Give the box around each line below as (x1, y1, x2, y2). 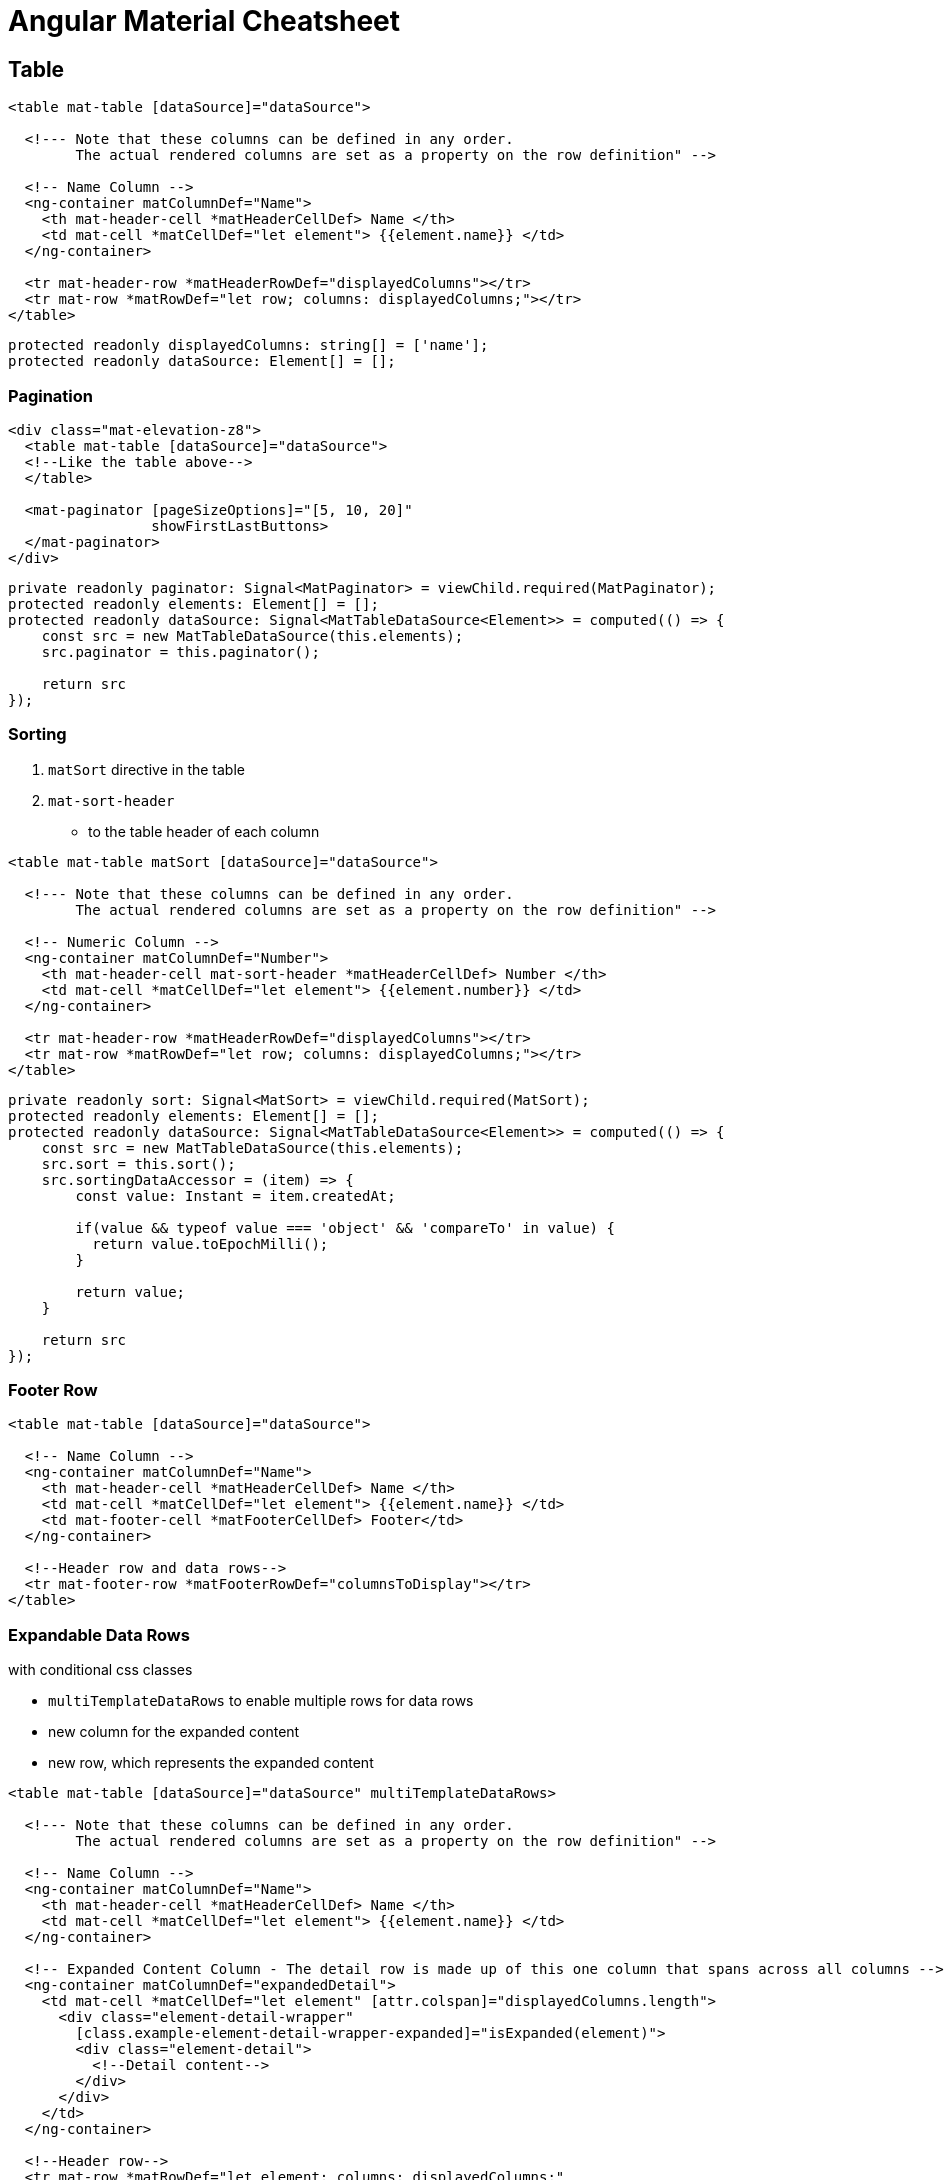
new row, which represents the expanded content (48, 1754, 374, 1772)
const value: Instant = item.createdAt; (75, 1187, 396, 1204)
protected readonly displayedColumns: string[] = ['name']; (8, 337, 489, 354)
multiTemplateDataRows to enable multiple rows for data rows (48, 1692, 474, 1710)
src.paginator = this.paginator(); (41, 643, 320, 660)
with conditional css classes (8, 1661, 193, 1679)
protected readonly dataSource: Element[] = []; (8, 353, 396, 370)
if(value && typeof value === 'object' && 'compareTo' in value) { (75, 1219, 615, 1236)
